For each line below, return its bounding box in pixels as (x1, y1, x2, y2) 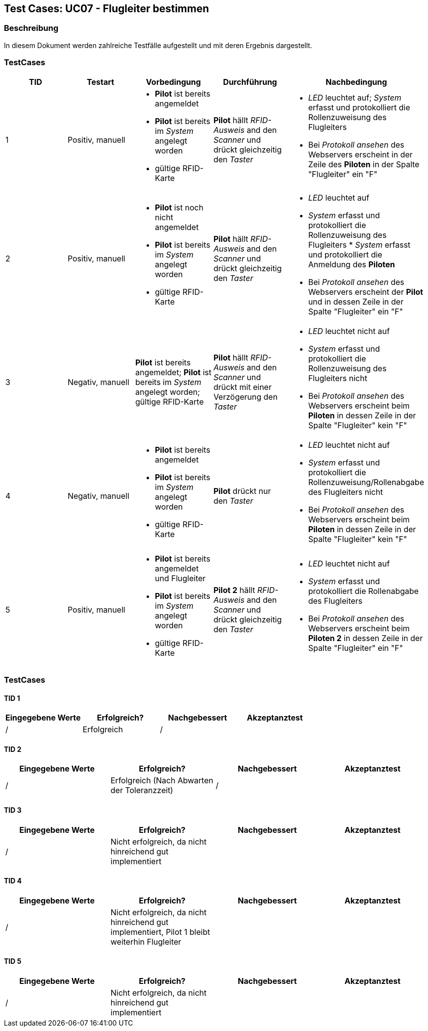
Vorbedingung (146, 77, 201, 87)
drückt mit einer (213, 382, 272, 392)
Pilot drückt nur (213, 486, 271, 496)
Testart (87, 77, 114, 87)
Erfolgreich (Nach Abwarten (110, 775, 213, 786)
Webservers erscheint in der (308, 149, 413, 159)
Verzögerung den (213, 391, 278, 402)
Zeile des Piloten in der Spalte (308, 159, 420, 169)
